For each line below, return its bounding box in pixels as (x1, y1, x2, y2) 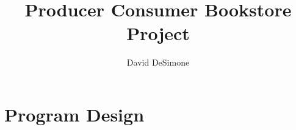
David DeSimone (126, 56, 190, 69)
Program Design (4, 101, 145, 126)
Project (126, 21, 190, 46)
